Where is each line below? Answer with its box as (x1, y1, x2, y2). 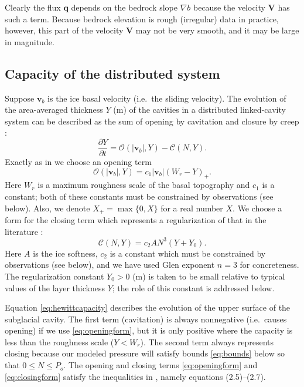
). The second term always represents (140, 335, 274, 348)
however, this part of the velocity (5, 24, 124, 36)
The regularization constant (5, 270, 104, 282)
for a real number (160, 201, 223, 214)
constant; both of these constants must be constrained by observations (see (5, 190, 274, 202)
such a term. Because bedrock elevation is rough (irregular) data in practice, (5, 12, 279, 25)
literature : (5, 225, 43, 237)
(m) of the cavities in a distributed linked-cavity (113, 103, 286, 116)
